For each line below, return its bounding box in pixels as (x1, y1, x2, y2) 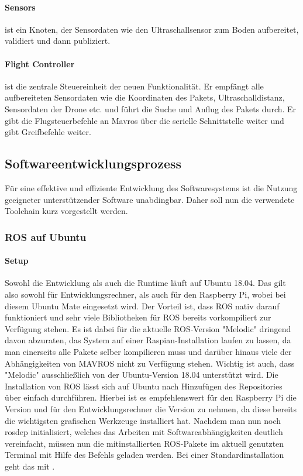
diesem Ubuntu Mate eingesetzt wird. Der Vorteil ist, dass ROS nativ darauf (5, 299, 280, 312)
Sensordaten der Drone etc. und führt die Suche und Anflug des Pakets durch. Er (5, 102, 297, 115)
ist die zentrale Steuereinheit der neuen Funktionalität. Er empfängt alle (5, 80, 264, 92)
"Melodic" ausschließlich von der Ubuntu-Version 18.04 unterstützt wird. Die (5, 368, 278, 381)
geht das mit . (5, 460, 55, 472)
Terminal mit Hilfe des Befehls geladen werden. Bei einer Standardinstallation (5, 449, 284, 461)
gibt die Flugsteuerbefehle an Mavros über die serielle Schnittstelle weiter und (5, 114, 284, 126)
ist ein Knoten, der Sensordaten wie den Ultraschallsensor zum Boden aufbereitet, (5, 23, 299, 35)
